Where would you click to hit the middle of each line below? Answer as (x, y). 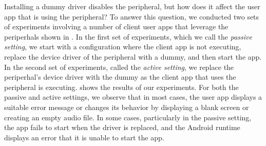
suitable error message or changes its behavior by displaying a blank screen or (127, 107)
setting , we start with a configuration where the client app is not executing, (123, 47)
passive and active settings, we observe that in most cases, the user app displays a (133, 97)
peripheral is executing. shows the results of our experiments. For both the (121, 87)
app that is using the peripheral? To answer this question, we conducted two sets (132, 16)
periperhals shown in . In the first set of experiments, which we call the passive (128, 36)
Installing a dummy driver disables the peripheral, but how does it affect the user (132, 6)
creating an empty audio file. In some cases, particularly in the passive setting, (128, 117)
